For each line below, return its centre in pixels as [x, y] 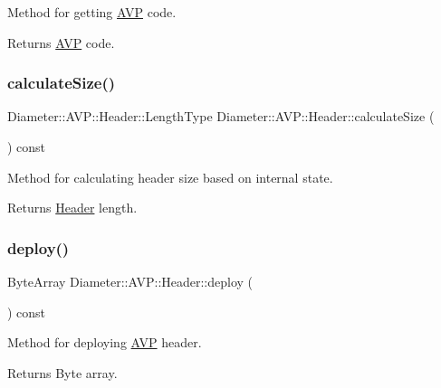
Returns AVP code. [61, 42]
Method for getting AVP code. [92, 12]
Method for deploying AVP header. [105, 342]
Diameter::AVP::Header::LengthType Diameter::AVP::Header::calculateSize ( [221, 116]
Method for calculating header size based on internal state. [170, 177]
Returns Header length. [72, 208]
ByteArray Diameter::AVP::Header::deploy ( [130, 281]
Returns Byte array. [62, 372]
